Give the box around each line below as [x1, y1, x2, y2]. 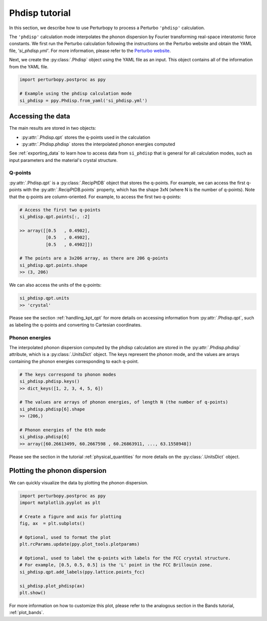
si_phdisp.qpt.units [19, 295, 69, 301]
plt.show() [19, 590, 46, 596]
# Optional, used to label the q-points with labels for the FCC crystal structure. [19, 555, 231, 561]
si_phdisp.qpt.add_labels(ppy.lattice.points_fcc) [19, 569, 145, 574]
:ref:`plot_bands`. [9, 610, 44, 616]
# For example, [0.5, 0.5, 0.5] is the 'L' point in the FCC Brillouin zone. [19, 562, 213, 568]
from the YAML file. [9, 63, 49, 69]
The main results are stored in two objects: [9, 125, 96, 131]
